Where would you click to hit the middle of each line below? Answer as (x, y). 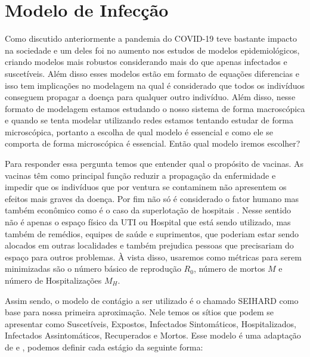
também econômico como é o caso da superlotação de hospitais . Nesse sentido (148, 210)
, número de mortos (229, 268)
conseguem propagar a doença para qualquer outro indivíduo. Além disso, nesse (150, 97)
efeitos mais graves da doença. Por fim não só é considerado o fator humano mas (152, 198)
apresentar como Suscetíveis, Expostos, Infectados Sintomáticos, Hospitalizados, (151, 323)
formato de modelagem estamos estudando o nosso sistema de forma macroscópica (155, 108)
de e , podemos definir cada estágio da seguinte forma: (104, 347)
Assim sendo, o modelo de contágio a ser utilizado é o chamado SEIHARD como (152, 300)
